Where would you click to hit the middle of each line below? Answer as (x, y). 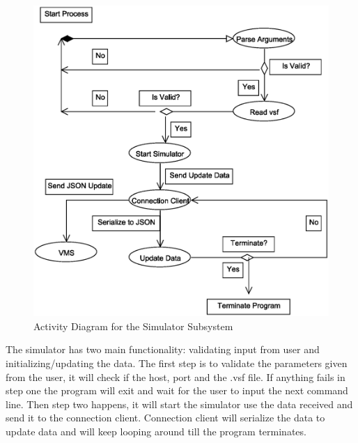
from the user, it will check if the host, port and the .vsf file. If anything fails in (176, 376)
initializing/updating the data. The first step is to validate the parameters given (177, 363)
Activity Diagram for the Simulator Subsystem (133, 326)
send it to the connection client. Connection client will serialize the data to (165, 418)
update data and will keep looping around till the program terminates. (156, 431)
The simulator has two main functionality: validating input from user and (163, 349)
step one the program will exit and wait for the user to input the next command (177, 390)
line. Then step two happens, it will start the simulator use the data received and (179, 404)
